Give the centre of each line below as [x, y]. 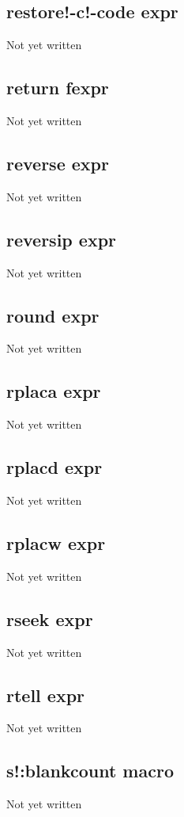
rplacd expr [54, 467]
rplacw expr [56, 542]
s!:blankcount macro [90, 771]
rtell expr [46, 695]
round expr [53, 315]
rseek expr [50, 618]
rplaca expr [54, 391]
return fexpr [58, 88]
